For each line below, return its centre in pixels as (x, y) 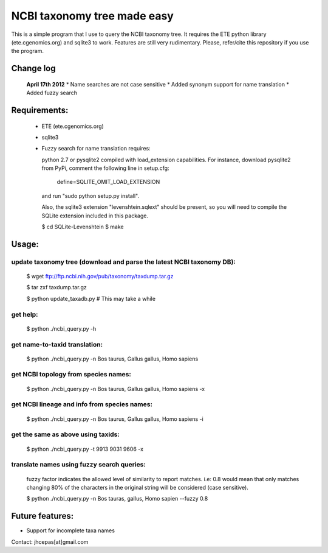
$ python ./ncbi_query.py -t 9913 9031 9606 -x (85, 449)
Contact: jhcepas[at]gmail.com (50, 541)
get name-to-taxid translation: (57, 344)
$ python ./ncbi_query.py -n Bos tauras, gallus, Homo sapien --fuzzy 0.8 (117, 499)
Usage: (25, 244)
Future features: (43, 516)
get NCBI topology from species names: (71, 375)
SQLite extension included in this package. (95, 216)
